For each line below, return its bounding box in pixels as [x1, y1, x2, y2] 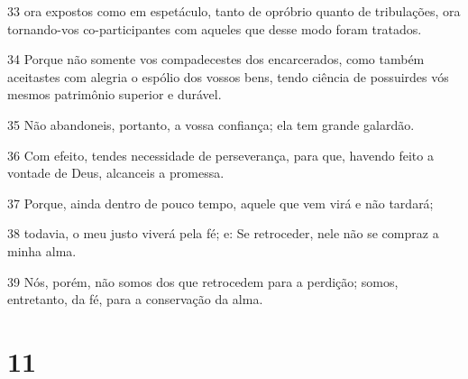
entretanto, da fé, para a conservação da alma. [7, 290, 263, 309]
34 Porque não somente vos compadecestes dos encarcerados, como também [7, 50, 425, 69]
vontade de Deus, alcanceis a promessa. [7, 163, 225, 182]
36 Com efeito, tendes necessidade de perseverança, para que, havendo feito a [7, 145, 434, 164]
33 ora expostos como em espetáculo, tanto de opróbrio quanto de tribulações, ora [7, 2, 461, 20]
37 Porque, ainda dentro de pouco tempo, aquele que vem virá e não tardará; [7, 193, 434, 212]
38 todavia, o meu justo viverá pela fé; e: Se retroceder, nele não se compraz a [7, 224, 439, 243]
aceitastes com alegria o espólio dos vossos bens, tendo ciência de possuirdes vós [7, 67, 449, 86]
